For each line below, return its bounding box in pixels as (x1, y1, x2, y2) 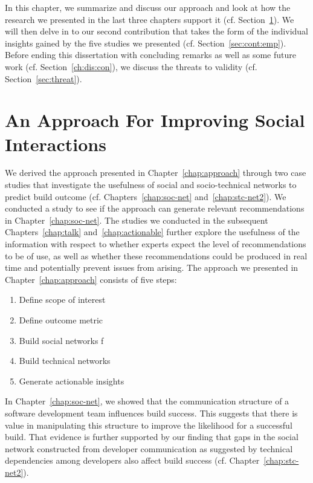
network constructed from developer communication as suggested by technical (5, 442, 293, 455)
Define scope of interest (19, 293, 106, 306)
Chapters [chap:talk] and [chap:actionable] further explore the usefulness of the (5, 225, 300, 238)
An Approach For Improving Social (5, 108, 305, 132)
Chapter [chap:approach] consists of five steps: (5, 273, 177, 285)
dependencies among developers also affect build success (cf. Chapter (5, 454, 260, 467)
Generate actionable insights (19, 374, 124, 387)
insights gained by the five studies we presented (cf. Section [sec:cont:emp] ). (5, 36, 286, 49)
